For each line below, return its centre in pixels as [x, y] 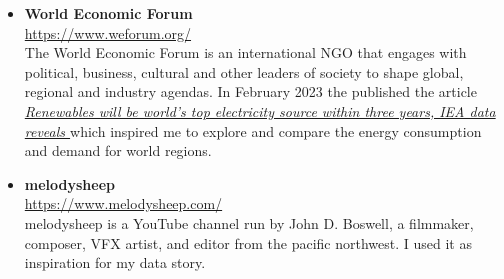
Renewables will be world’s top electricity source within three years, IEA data [260, 110]
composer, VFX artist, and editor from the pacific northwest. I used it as [248, 242]
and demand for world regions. [118, 150]
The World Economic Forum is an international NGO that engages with [245, 52]
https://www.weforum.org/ [108, 32]
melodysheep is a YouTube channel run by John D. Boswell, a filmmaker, [249, 222]
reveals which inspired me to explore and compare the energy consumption [253, 130]
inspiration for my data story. [115, 262]
